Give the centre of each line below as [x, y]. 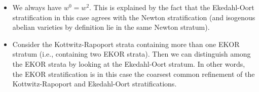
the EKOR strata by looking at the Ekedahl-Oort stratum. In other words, [129, 63]
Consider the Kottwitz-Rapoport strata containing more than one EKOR [126, 44]
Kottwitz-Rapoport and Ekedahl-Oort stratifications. [95, 84]
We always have [37, 7]
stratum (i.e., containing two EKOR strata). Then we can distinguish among [132, 54]
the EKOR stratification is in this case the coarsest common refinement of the [134, 74]
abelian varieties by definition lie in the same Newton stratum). [111, 27]
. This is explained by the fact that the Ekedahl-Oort [172, 7]
